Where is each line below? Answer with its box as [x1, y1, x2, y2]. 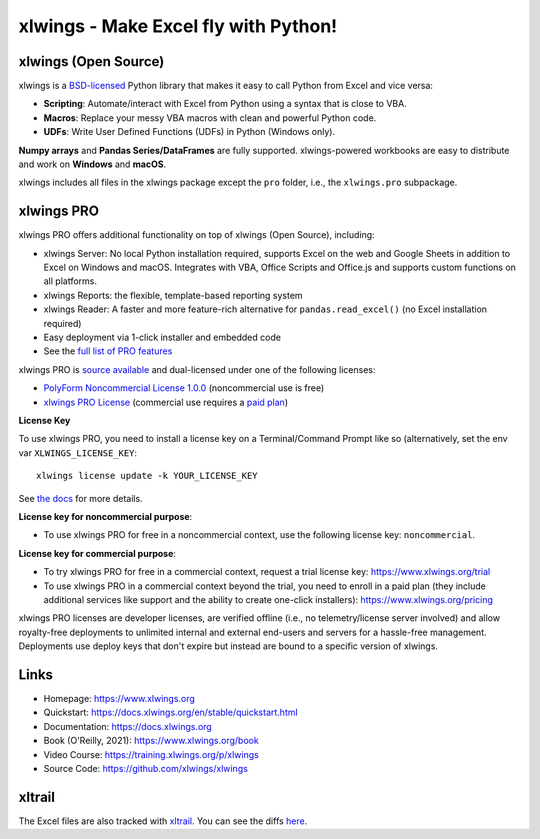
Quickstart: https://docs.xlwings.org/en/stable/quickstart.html [43, 706, 299, 719]
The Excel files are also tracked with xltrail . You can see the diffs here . [18, 815, 308, 827]
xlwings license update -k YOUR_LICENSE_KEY [36, 470, 259, 482]
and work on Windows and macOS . [18, 158, 167, 170]
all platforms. [43, 275, 97, 287]
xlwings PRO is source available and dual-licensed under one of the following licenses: [18, 363, 376, 375]
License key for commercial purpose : [18, 547, 177, 559]
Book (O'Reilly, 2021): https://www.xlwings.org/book [43, 735, 259, 747]
